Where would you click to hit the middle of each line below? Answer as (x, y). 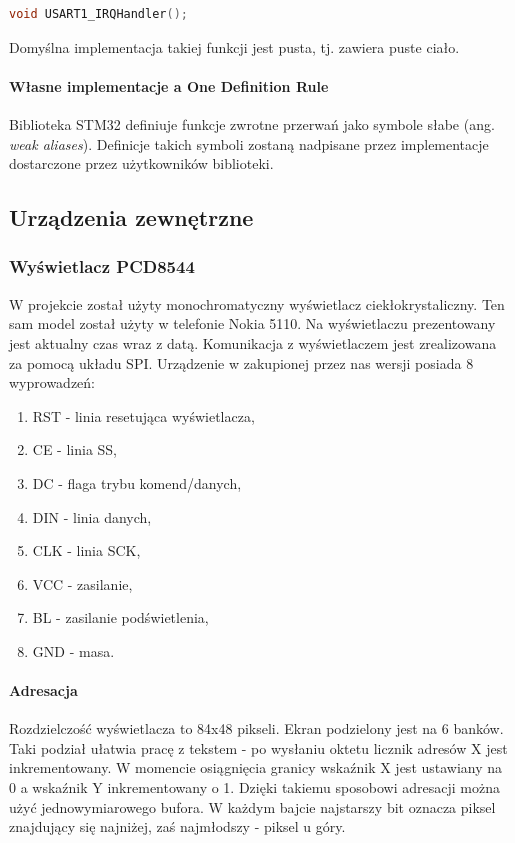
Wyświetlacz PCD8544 (102, 266)
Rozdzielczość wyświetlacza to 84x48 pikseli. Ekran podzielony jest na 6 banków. (256, 728)
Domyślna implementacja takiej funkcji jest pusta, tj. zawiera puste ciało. (234, 46)
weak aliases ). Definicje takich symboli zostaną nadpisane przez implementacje (249, 143)
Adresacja (43, 690)
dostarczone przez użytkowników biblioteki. (141, 163)
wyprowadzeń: (52, 382)
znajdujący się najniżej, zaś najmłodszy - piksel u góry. (177, 826)
